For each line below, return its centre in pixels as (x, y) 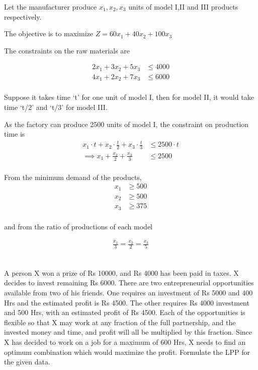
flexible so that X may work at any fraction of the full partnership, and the (120, 322)
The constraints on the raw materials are (67, 50)
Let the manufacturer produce (51, 7)
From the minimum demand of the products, (73, 177)
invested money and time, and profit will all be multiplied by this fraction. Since (128, 332)
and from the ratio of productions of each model (78, 226)
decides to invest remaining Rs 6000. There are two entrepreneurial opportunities (129, 283)
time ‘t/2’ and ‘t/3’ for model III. (56, 107)
